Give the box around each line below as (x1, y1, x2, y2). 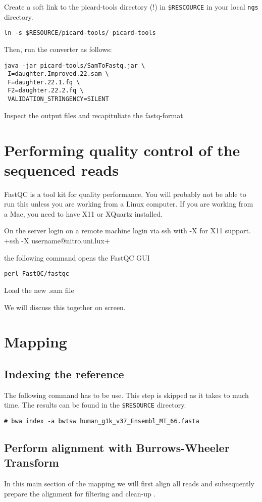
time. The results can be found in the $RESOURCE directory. (4, 399, 186, 410)
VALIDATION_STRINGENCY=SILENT (8, 95, 109, 103)
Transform (4, 455, 59, 470)
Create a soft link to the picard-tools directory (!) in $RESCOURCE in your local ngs (4, 2, 258, 12)
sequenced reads (4, 159, 119, 180)
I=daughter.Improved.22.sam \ (8, 70, 109, 78)
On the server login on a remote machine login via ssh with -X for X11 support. (4, 225, 251, 236)
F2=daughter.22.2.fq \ (8, 87, 84, 94)
